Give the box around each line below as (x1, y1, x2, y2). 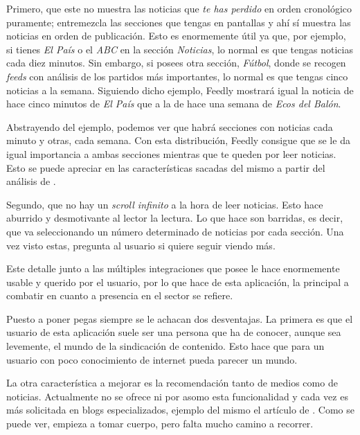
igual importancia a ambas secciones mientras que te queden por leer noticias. (6, 146, 336, 161)
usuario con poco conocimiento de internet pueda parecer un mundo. (6, 352, 298, 366)
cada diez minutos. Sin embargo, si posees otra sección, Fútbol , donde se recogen (6, 55, 346, 70)
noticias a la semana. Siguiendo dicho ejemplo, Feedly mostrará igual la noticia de (6, 82, 354, 97)
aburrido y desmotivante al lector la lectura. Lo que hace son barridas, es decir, (6, 211, 343, 225)
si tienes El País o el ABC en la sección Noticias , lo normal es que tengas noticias (6, 42, 353, 56)
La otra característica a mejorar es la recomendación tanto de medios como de (6, 375, 338, 390)
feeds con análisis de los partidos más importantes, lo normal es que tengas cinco (6, 69, 348, 83)
